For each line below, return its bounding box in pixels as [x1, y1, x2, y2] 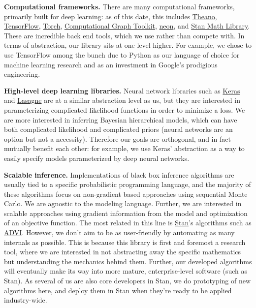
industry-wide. [4, 295, 47, 305]
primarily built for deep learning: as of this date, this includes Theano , [4, 11, 217, 21]
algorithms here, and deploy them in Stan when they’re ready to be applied [4, 285, 232, 295]
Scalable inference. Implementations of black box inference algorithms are [4, 169, 234, 180]
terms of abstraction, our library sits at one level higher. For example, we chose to [4, 40, 252, 50]
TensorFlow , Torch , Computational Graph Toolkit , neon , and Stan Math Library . [4, 21, 250, 31]
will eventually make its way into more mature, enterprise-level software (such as [4, 266, 248, 276]
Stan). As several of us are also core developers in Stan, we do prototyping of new [4, 276, 251, 286]
